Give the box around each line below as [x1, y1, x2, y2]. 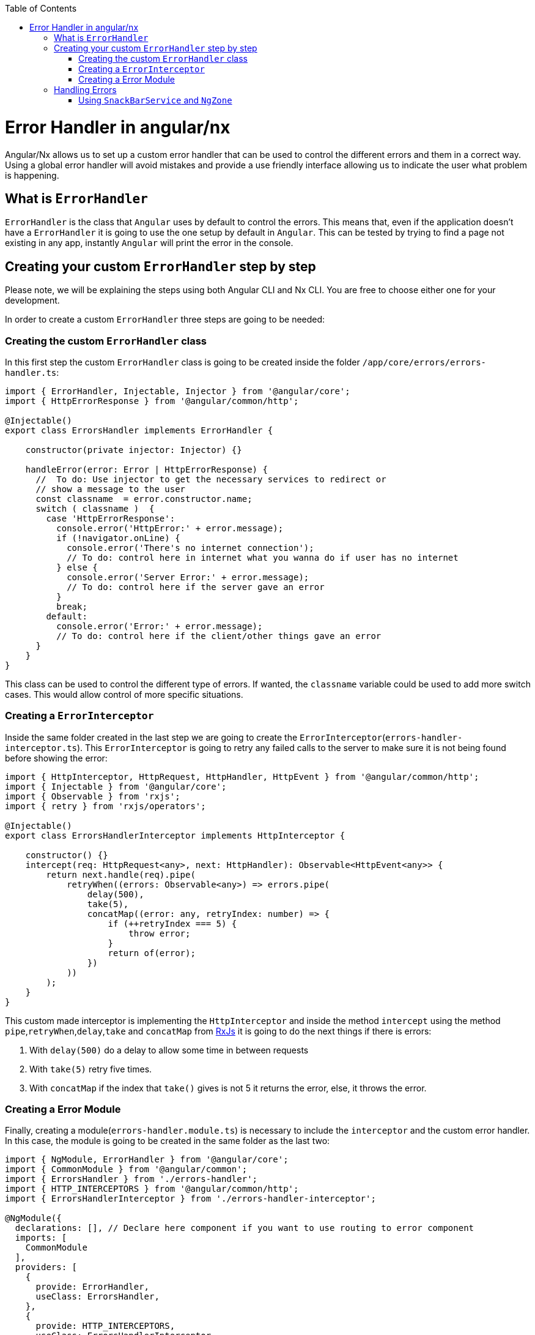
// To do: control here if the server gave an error [67, 581, 325, 592]
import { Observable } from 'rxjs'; [5, 791, 180, 801]
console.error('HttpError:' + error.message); [56, 523, 284, 533]
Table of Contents [5, 3, 77, 13]
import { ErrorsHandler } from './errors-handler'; [5, 1174, 258, 1184]
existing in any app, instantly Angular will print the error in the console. [5, 237, 293, 249]
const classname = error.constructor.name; [35, 493, 253, 504]
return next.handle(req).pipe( [46, 869, 196, 880]
